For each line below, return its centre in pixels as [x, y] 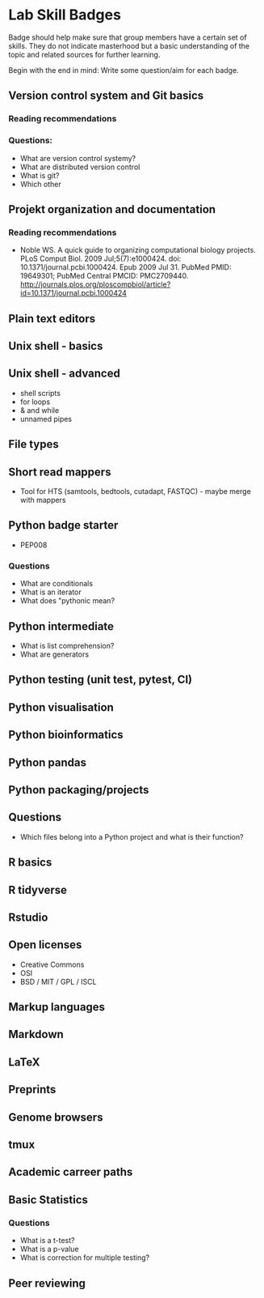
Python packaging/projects [79, 790]
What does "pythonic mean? [67, 601]
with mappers [43, 500]
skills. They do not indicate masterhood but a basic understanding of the [129, 45]
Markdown [36, 1034]
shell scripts [40, 393]
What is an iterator [51, 592]
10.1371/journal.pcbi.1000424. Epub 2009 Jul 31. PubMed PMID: [126, 267]
